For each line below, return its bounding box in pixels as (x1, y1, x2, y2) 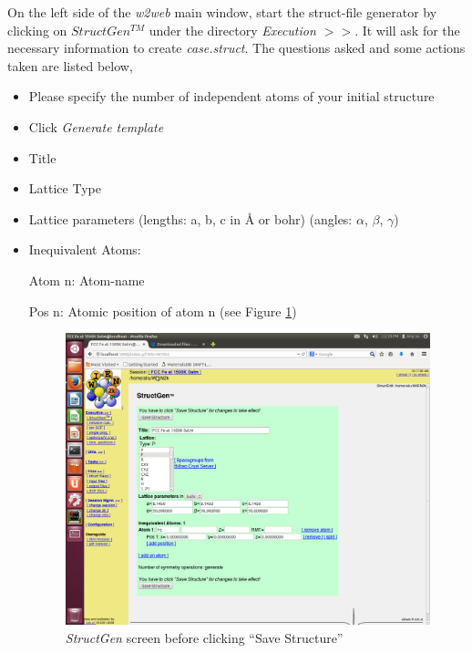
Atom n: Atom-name (28, 270, 145, 289)
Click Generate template (28, 117, 164, 136)
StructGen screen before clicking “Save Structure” (65, 627, 344, 647)
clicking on (7, 20, 67, 39)
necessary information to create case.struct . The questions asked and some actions (7, 38, 466, 57)
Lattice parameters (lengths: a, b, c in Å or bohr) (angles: (28, 209, 353, 228)
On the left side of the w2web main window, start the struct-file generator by (7, 3, 437, 21)
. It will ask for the (354, 20, 460, 39)
